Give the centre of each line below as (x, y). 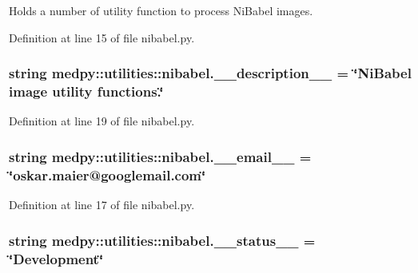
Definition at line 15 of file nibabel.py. (102, 37)
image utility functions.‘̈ (86, 91)
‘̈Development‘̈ (56, 258)
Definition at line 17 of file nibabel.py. (102, 205)
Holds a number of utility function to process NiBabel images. (161, 10)
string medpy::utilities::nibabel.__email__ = (160, 156)
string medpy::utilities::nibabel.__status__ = (162, 240)
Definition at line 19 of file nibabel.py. (102, 121)
